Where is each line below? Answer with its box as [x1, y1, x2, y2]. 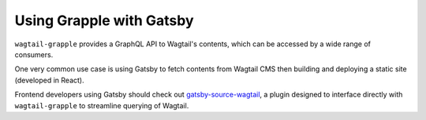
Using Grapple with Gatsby [14, 12, 194, 29]
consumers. [14, 49, 54, 59]
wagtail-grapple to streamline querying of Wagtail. [14, 100, 189, 110]
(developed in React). [14, 75, 84, 85]
